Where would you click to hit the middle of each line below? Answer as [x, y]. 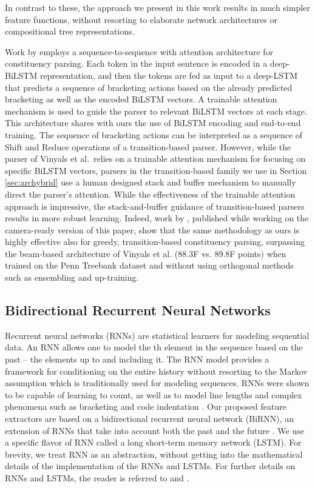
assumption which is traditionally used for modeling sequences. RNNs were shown [157, 383]
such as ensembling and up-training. [72, 277]
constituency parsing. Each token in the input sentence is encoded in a [136, 63]
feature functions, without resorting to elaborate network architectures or [141, 19]
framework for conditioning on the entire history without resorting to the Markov [156, 371]
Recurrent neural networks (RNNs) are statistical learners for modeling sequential [157, 335]
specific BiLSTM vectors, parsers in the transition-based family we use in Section [156, 170]
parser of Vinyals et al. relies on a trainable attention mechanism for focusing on [155, 159]
